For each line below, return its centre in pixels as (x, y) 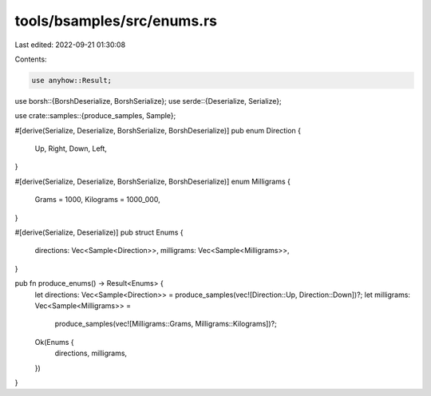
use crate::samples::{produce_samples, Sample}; (95, 116)
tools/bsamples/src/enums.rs (116, 21)
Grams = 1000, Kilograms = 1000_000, (97, 200)
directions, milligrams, (91, 353)
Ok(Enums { (55, 342)
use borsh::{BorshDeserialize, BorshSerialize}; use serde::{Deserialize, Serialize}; (148, 101)
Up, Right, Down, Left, (71, 148)
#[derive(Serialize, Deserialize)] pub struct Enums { (99, 232)
